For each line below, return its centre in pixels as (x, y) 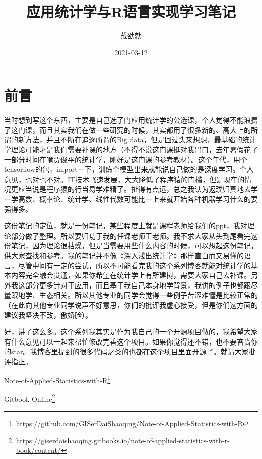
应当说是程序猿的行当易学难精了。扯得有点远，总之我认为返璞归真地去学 (138, 189)
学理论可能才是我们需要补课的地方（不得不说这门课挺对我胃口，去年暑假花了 (131, 150)
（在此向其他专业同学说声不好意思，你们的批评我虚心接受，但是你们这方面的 (131, 304)
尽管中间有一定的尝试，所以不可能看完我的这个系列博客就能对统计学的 (134, 265)
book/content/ (38, 450)
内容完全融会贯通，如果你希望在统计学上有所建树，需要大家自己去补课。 (131, 275)
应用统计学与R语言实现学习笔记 (131, 11)
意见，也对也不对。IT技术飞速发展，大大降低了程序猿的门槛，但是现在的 (124, 179)
